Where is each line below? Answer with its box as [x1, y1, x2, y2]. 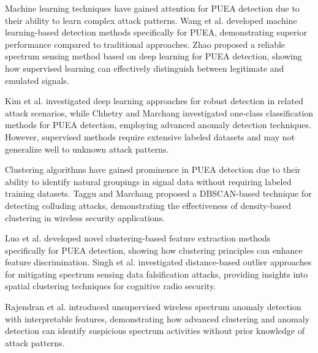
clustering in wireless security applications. [5, 211, 165, 224]
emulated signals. [5, 74, 69, 86]
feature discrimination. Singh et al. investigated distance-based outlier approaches [5, 256, 312, 268]
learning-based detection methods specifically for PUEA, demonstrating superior [5, 26, 307, 39]
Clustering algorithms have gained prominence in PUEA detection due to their [5, 163, 301, 176]
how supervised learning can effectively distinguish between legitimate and [5, 61, 284, 74]
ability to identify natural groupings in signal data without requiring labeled [5, 175, 292, 188]
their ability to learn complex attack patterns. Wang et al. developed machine [5, 13, 297, 26]
